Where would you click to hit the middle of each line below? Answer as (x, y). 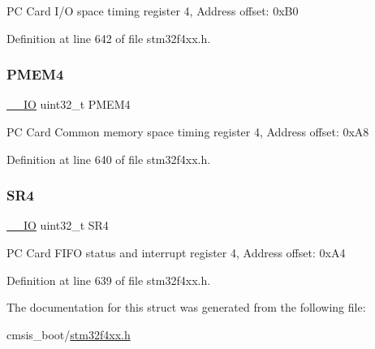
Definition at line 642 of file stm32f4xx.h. (109, 38)
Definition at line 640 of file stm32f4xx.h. (109, 159)
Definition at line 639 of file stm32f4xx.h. (109, 280)
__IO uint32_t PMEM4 (69, 104)
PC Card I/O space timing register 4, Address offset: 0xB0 (153, 11)
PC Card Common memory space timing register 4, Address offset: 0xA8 (188, 131)
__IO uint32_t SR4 (58, 225)
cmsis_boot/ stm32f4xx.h (69, 334)
